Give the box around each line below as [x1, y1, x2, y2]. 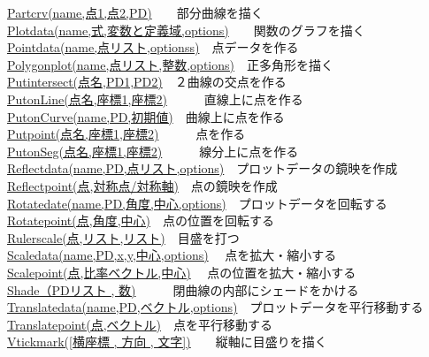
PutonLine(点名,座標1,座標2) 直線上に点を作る [7, 89, 303, 108]
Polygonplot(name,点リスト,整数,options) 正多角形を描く [7, 55, 333, 73]
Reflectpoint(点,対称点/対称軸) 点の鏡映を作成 [7, 176, 278, 194]
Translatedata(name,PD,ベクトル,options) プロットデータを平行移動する [7, 298, 424, 316]
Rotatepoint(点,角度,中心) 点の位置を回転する [7, 211, 274, 230]
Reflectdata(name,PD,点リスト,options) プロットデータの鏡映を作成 [7, 159, 398, 178]
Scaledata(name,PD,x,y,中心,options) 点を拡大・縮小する [7, 246, 337, 264]
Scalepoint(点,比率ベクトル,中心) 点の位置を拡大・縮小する [7, 262, 356, 281]
